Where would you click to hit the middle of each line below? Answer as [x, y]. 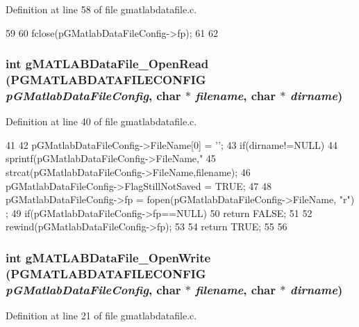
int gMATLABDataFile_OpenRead [107, 64]
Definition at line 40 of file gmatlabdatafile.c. [101, 121]
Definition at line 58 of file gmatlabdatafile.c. [101, 9]
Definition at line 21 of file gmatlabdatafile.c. [101, 316]
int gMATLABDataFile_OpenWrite [108, 257]
